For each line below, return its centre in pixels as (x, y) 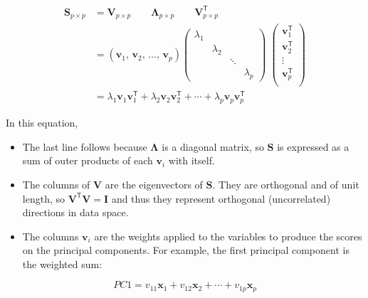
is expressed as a (313, 146)
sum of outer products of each (88, 160)
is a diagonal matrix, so (213, 146)
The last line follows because (85, 146)
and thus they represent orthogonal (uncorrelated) (221, 198)
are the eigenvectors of (154, 184)
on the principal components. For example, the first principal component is (186, 250)
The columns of (56, 184)
